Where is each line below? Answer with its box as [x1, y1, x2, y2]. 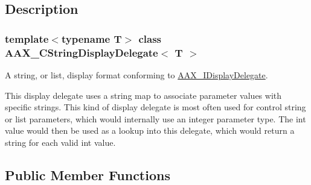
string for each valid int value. [5, 136, 116, 148]
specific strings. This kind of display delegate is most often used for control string [5, 101, 306, 113]
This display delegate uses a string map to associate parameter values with [5, 89, 282, 101]
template [5, 31, 49, 46]
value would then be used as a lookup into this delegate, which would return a [5, 124, 295, 137]
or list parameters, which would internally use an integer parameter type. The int [5, 112, 306, 125]
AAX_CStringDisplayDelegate [5, 45, 158, 60]
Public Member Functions [5, 165, 170, 184]
